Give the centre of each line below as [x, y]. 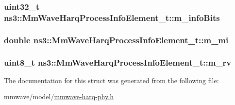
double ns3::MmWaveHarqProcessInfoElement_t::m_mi [116, 40]
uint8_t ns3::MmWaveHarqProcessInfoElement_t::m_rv [118, 62]
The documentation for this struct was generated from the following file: [111, 80]
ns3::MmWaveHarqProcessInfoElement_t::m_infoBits [112, 17]
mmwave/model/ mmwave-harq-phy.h [59, 96]
